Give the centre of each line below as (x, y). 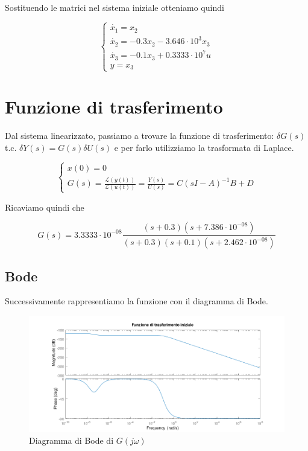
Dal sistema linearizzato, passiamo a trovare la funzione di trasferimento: (140, 136)
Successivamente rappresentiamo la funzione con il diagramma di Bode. (137, 301)
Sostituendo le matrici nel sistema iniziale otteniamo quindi (115, 7)
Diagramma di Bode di (71, 440)
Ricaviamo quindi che (45, 207)
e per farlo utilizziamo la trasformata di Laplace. (204, 147)
